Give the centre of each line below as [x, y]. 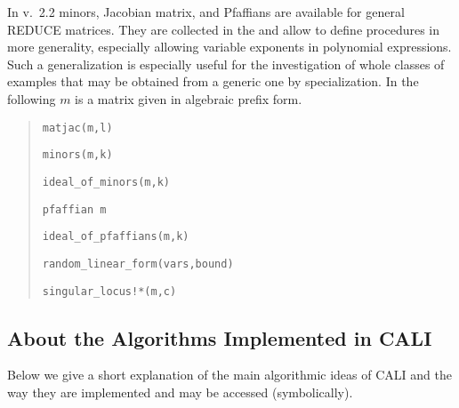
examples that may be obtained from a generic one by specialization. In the [213, 81]
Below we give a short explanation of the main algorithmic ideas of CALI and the [229, 375]
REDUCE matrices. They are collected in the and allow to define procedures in [224, 29]
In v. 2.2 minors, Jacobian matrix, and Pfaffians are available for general [206, 12]
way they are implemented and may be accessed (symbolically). [180, 392]
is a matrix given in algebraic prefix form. [189, 98]
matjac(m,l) [77, 128]
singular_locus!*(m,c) [109, 291]
